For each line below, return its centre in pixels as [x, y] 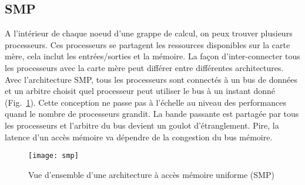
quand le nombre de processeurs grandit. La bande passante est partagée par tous [152, 114]
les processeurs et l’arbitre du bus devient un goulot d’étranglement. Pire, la [142, 125]
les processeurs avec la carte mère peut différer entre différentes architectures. [144, 67]
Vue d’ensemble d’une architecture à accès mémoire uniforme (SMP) [151, 174]
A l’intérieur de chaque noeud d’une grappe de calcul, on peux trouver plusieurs [149, 33]
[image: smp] [53, 156]
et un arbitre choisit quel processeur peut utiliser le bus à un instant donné [140, 91]
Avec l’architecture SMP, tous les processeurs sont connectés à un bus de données [151, 79]
